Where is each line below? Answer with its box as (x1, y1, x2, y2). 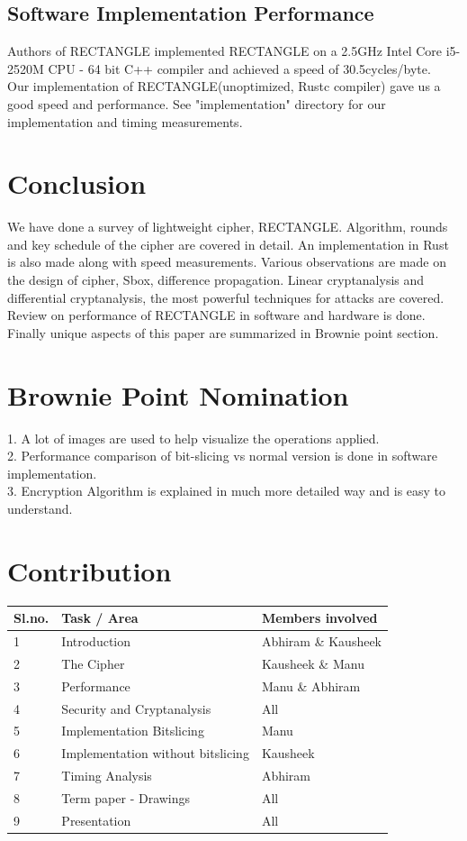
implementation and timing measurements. (7, 112, 243, 131)
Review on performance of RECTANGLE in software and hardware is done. (7, 306, 426, 325)
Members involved (261, 608, 378, 627)
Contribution (7, 552, 172, 589)
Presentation (61, 810, 131, 829)
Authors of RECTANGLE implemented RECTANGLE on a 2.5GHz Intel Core (7, 41, 443, 60)
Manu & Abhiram (261, 676, 361, 695)
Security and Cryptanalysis (61, 699, 211, 718)
